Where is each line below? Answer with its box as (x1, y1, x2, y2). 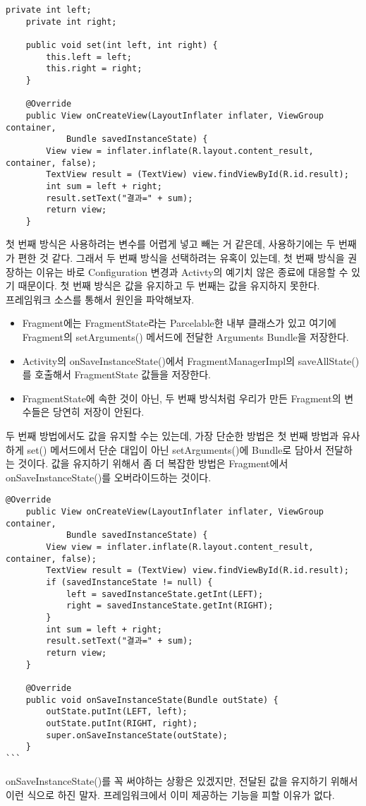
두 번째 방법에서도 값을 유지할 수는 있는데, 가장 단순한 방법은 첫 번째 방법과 (6, 428, 338, 443)
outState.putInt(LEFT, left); (46, 706, 188, 717)
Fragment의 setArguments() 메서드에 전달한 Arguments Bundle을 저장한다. (22, 330, 349, 344)
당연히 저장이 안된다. (53, 404, 145, 419)
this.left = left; (46, 52, 132, 62)
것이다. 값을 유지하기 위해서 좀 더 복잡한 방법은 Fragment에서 (18, 456, 288, 471)
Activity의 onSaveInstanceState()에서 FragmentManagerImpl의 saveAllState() (22, 353, 360, 368)
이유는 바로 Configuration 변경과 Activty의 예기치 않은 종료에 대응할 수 (36, 264, 348, 279)
